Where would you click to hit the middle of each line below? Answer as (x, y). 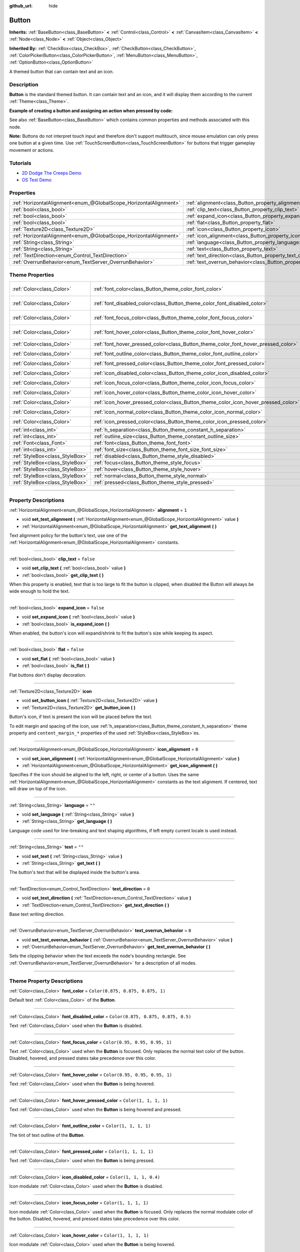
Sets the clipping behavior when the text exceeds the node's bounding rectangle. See (97, 956)
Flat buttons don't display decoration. (48, 675)
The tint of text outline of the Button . (47, 1135)
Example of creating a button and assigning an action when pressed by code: (91, 111)
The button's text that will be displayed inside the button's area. (75, 872)
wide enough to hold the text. (39, 591)
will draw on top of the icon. (38, 789)
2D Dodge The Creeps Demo (52, 173)
